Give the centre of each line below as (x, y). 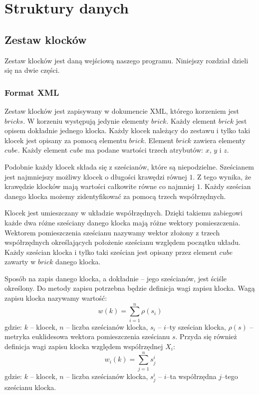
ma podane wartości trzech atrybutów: (144, 150)
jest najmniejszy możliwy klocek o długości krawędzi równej (96, 176)
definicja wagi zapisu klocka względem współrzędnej (84, 346)
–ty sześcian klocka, (196, 326)
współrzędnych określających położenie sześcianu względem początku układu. (123, 242)
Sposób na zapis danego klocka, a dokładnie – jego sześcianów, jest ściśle (116, 278)
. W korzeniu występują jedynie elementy (86, 120)
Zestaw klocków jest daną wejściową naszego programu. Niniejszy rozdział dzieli (127, 60)
